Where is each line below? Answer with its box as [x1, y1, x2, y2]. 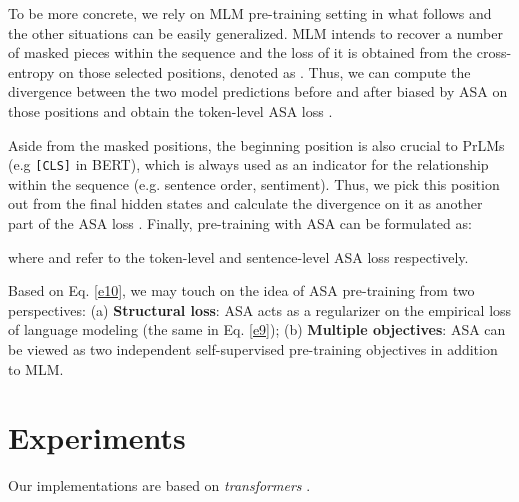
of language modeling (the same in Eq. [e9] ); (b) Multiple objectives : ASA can [8, 319, 506, 340]
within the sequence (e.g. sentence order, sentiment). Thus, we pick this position [8, 173, 500, 194]
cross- [476, 42, 512, 63]
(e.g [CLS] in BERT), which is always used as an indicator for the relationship [8, 154, 489, 175]
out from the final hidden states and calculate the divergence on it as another [8, 193, 483, 214]
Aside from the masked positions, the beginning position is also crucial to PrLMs [8, 134, 505, 155]
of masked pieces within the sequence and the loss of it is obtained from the [8, 42, 473, 63]
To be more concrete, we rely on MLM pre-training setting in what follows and [8, 3, 492, 23]
